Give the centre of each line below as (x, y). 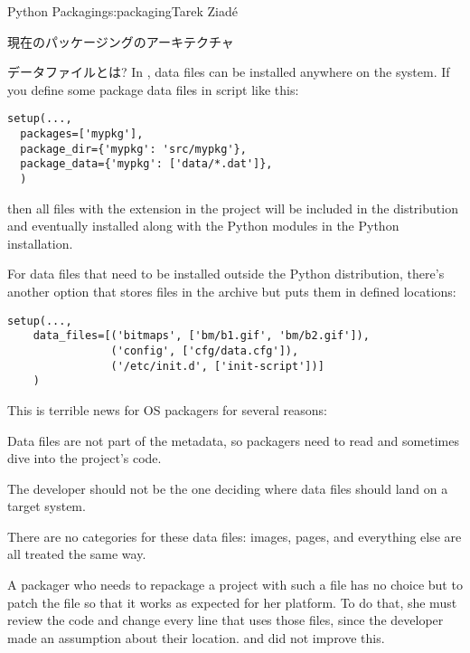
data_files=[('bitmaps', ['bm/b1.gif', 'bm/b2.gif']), (201, 336)
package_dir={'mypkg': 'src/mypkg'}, (133, 149)
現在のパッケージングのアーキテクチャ (121, 41)
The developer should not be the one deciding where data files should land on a (228, 488)
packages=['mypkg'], (82, 134)
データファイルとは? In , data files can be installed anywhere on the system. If (229, 72)
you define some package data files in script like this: (153, 89)
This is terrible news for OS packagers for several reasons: (167, 409)
